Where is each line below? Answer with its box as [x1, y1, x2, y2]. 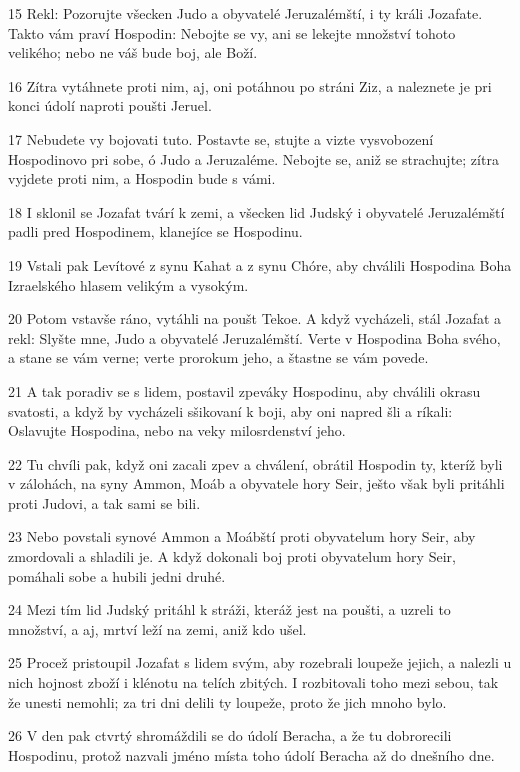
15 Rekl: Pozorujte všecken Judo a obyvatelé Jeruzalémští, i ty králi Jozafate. [8, 3, 483, 23]
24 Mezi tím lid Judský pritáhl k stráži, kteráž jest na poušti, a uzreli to [8, 599, 451, 620]
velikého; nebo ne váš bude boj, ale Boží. [8, 42, 258, 63]
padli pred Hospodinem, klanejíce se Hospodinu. [8, 221, 303, 242]
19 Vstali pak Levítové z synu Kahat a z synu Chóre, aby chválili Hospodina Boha [8, 254, 512, 275]
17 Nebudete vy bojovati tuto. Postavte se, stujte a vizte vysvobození [8, 128, 434, 149]
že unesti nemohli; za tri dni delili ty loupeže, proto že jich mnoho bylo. [8, 691, 447, 712]
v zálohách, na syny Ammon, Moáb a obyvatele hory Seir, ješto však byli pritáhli [8, 473, 505, 494]
